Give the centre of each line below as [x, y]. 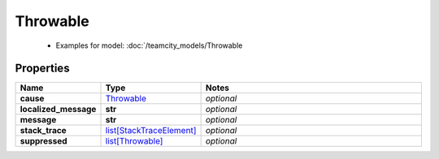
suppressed [44, 141]
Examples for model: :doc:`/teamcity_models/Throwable [149, 45]
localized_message [58, 110]
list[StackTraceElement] [151, 131]
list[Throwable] [134, 141]
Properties [42, 69]
